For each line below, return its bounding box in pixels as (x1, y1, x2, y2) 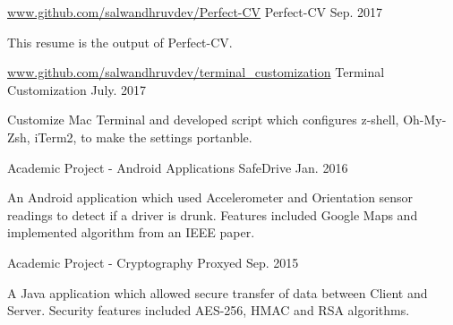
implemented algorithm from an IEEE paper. (7, 223, 255, 242)
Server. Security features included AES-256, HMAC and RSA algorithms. (7, 301, 410, 320)
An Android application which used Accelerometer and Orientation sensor (7, 188, 414, 207)
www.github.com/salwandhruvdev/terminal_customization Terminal (7, 63, 385, 81)
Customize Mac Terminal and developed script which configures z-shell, (7, 110, 399, 129)
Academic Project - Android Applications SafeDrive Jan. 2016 (7, 158, 348, 176)
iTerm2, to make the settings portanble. (34, 127, 252, 146)
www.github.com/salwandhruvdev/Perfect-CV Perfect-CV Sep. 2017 (7, 3, 383, 21)
